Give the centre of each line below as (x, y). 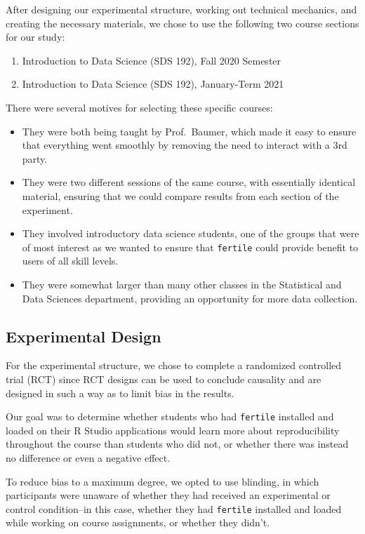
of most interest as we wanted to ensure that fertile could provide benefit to (190, 247)
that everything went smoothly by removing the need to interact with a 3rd (185, 145)
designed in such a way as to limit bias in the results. (120, 393)
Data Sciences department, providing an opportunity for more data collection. (190, 298)
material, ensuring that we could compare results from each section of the (180, 195)
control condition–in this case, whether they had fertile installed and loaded (174, 508)
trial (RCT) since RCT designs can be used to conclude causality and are (164, 379)
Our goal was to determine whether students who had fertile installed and (170, 416)
